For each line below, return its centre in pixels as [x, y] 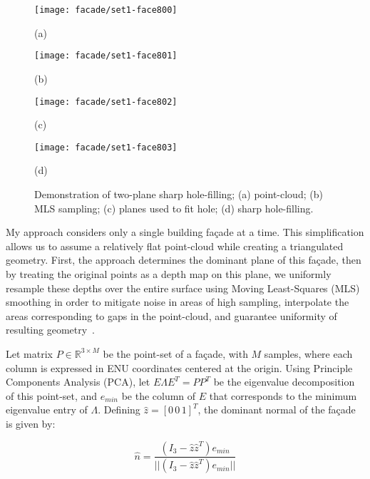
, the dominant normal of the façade [277, 410]
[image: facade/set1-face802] [106, 102]
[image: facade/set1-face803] [106, 147]
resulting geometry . [51, 330]
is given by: [31, 423]
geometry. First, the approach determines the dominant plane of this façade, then [184, 260]
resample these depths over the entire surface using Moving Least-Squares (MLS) [183, 288]
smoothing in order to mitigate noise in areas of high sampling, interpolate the [178, 302]
